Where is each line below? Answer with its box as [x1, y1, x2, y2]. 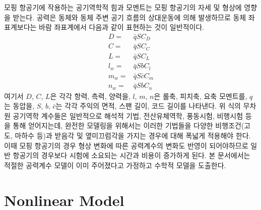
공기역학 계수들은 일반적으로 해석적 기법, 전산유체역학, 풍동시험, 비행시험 [13, 110, 243, 121]
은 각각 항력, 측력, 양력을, [50, 90, 130, 101]
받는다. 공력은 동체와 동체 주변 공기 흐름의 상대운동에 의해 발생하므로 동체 [13, 12, 246, 22]
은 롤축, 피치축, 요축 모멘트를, [154, 90, 247, 101]
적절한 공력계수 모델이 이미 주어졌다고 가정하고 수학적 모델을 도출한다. [4, 160, 226, 170]
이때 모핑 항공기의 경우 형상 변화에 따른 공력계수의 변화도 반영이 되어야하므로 [4, 140, 248, 150]
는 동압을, [4, 100, 35, 111]
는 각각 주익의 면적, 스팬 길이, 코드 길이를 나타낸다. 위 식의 [55, 100, 241, 111]
